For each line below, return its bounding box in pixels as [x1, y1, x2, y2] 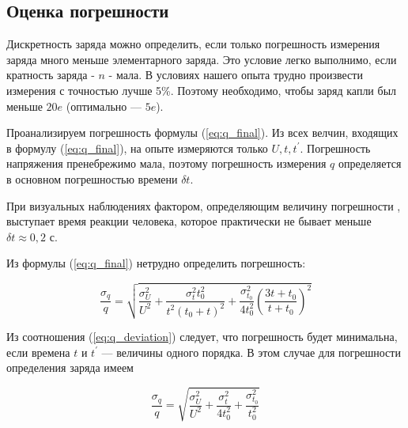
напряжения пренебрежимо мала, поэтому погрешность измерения [6, 155, 327, 172]
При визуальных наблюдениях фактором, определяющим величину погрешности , [6, 197, 401, 214]
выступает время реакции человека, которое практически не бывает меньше [6, 213, 372, 229]
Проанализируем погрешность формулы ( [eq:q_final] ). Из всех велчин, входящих [6, 124, 399, 141]
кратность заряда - [6, 66, 95, 83]
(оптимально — [66, 97, 142, 114]
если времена [6, 343, 70, 360]
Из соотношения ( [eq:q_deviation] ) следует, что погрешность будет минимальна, [6, 328, 398, 345]
